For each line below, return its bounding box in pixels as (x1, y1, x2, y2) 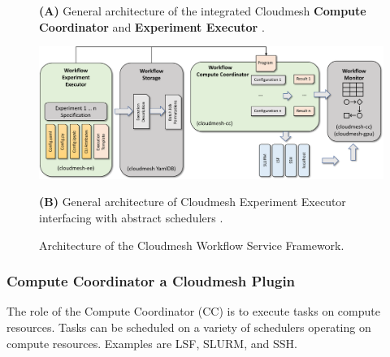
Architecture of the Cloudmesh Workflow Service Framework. (39, 236, 344, 253)
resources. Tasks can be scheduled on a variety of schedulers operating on (6, 318, 371, 335)
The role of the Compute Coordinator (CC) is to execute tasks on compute (6, 303, 380, 320)
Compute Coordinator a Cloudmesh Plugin (6, 271, 296, 291)
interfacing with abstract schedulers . (39, 209, 223, 226)
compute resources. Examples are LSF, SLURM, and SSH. (6, 334, 297, 351)
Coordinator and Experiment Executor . (39, 18, 265, 35)
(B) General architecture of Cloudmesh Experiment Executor (39, 193, 346, 210)
